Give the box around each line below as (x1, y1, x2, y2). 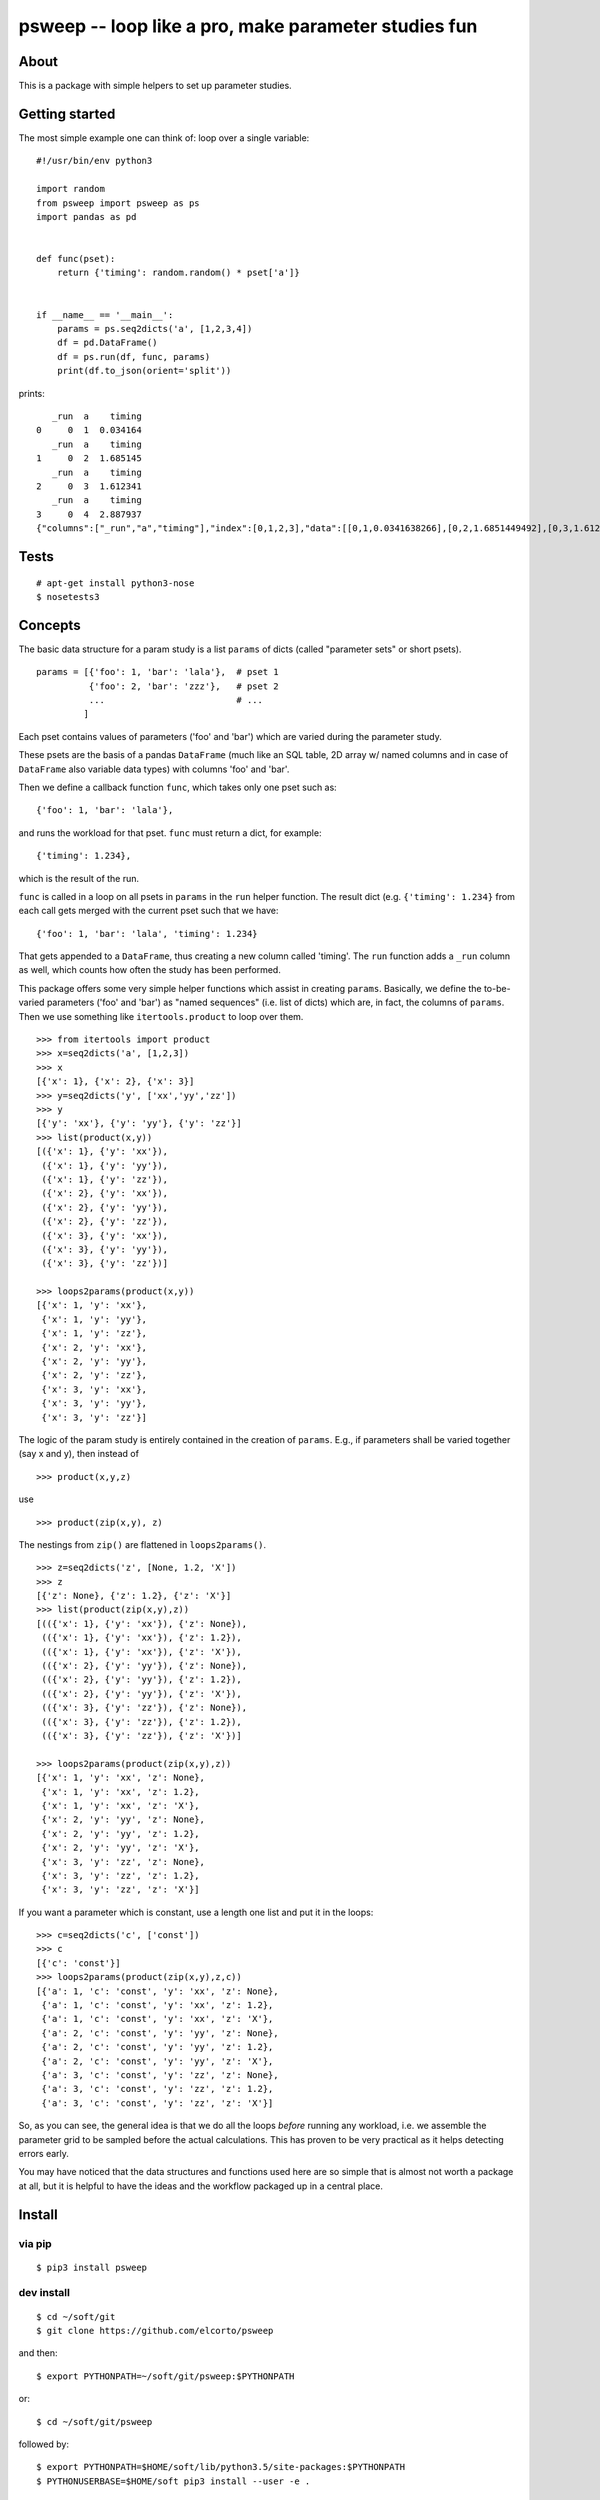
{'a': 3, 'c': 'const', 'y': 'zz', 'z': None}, (41, 2069, 279, 2080)
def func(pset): (36, 253, 116, 265)
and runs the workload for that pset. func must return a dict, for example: (18, 826, 322, 839)
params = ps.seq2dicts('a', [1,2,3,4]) (56, 323, 253, 335)
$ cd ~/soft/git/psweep (36, 2416, 153, 2427)
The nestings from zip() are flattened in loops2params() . (18, 1538, 267, 1550)
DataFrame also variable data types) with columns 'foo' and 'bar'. (18, 763, 290, 775)
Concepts (18, 616, 81, 634)
